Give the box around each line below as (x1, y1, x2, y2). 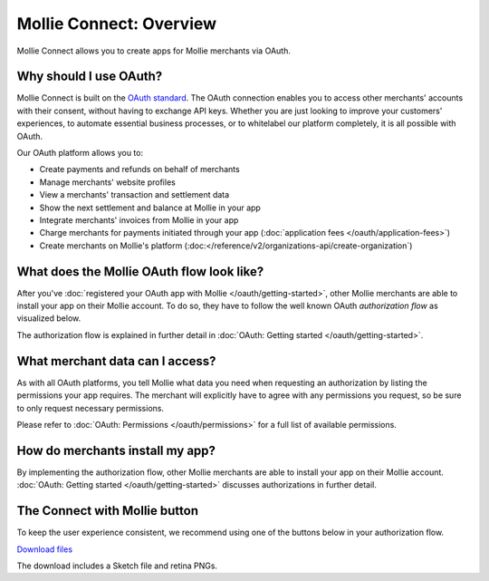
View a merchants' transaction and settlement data (39, 189, 230, 200)
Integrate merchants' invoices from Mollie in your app (39, 214, 239, 226)
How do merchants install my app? (16, 442, 216, 458)
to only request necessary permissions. (16, 402, 165, 413)
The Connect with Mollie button (16, 503, 199, 518)
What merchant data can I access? (16, 353, 216, 369)
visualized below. (16, 313, 81, 324)
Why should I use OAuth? (16, 69, 163, 84)
